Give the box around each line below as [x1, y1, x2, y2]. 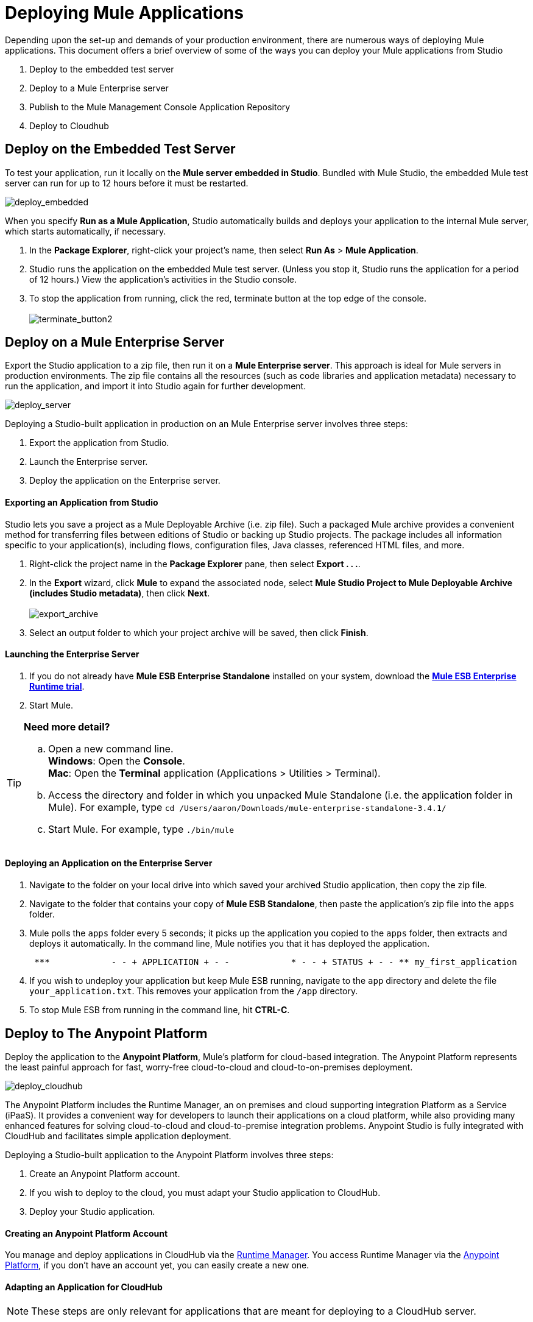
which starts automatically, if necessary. [5, 225, 166, 236]
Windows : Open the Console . [48, 754, 185, 767]
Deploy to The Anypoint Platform [5, 1025, 208, 1041]
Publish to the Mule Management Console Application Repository [29, 101, 291, 112]
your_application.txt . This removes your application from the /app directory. [29, 986, 358, 997]
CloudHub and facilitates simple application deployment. [5, 1130, 231, 1141]
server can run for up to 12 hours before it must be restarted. [5, 177, 249, 188]
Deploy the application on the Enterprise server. [29, 475, 221, 486]
